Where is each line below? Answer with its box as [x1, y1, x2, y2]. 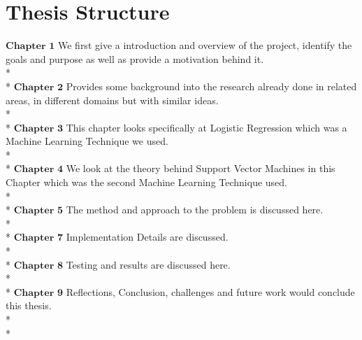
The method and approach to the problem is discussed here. [66, 202, 324, 217]
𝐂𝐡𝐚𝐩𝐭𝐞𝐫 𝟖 [13, 260, 63, 271]
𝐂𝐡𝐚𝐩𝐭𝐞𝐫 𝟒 [13, 164, 63, 175]
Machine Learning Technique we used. [6, 134, 168, 148]
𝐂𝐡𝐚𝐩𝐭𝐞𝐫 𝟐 [13, 82, 63, 92]
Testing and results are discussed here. [66, 257, 231, 271]
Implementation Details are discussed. [66, 229, 229, 244]
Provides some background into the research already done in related [66, 78, 357, 93]
